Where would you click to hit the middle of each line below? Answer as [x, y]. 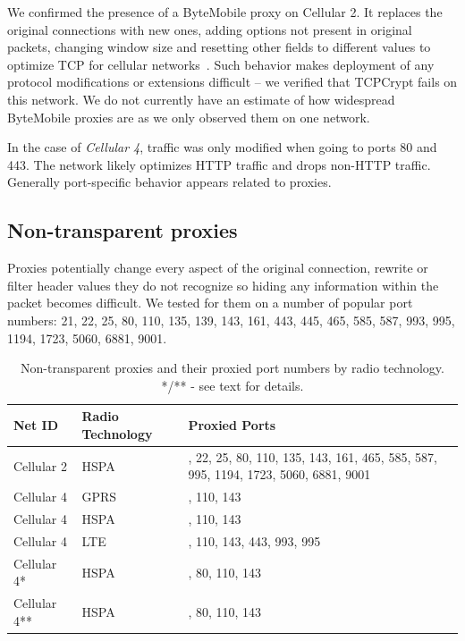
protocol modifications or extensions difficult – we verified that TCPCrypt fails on [232, 82]
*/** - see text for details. [232, 385]
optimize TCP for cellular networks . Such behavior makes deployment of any [221, 64]
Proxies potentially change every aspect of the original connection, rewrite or [218, 268]
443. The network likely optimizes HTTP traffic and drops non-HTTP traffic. [219, 164]
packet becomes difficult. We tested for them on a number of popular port [210, 303]
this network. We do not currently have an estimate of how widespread [201, 99]
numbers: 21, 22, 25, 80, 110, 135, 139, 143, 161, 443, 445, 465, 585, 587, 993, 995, [231, 320]
